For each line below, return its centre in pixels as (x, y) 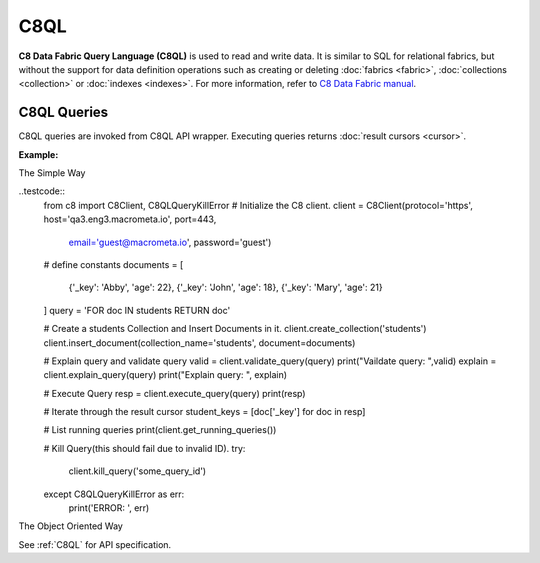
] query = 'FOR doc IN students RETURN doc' (137, 310)
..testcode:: (41, 191)
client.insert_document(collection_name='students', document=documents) (199, 342)
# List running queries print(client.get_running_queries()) (160, 430)
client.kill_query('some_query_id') (137, 471)
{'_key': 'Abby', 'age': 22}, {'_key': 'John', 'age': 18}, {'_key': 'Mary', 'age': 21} (226, 287)
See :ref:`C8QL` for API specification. (95, 544)
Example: (38, 154)
